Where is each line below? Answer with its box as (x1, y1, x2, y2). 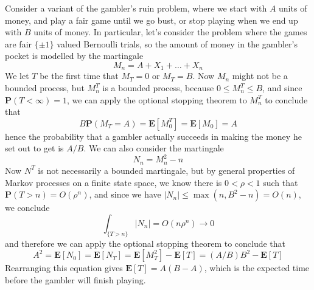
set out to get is (5, 142, 64, 154)
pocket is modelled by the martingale (5, 49, 144, 62)
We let (5, 69, 29, 82)
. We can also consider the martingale (83, 142, 224, 154)
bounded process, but (5, 81, 85, 94)
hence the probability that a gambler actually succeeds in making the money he (5, 129, 302, 142)
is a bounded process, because (102, 81, 214, 94)
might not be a (232, 69, 288, 82)
